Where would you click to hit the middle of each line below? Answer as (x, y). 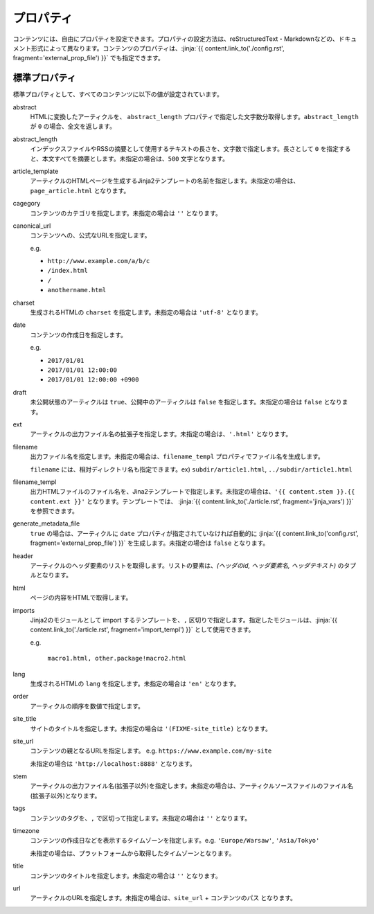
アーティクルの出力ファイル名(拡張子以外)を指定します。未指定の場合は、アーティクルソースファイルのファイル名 (192, 786)
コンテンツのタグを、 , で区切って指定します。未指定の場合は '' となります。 (141, 818)
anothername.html (77, 290)
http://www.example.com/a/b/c (99, 261)
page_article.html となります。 (80, 190)
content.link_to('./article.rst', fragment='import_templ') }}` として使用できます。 (142, 629)
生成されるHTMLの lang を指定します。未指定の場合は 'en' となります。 (135, 683)
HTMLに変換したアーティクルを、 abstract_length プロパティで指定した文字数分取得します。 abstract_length (195, 117)
